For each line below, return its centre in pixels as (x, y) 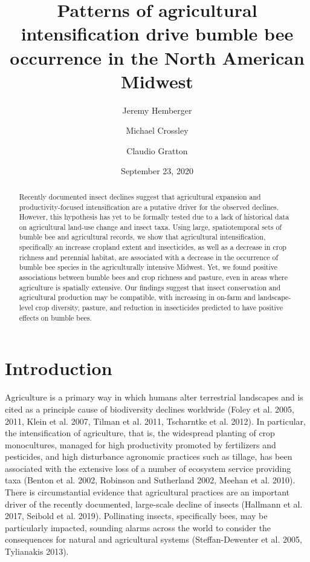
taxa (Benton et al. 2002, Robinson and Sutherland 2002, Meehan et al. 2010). (150, 480)
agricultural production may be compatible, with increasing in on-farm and (137, 297)
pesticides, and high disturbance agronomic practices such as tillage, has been (149, 456)
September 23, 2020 (157, 171)
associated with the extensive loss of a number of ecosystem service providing (148, 468)
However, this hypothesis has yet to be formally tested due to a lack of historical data (154, 217)
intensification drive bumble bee (157, 34)
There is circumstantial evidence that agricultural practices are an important (147, 492)
